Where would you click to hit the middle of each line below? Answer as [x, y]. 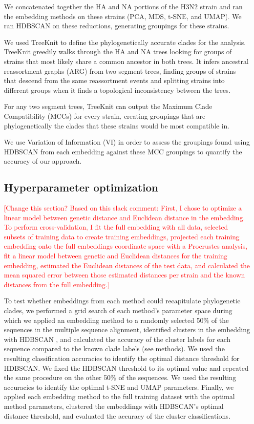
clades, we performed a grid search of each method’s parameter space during [118, 310]
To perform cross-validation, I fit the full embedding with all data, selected [116, 227]
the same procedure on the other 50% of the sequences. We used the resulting [120, 377]
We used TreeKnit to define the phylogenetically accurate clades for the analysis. [125, 42]
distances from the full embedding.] [57, 284]
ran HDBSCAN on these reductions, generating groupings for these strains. [116, 26]
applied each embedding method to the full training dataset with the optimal [119, 396]
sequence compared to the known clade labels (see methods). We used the [114, 349]
